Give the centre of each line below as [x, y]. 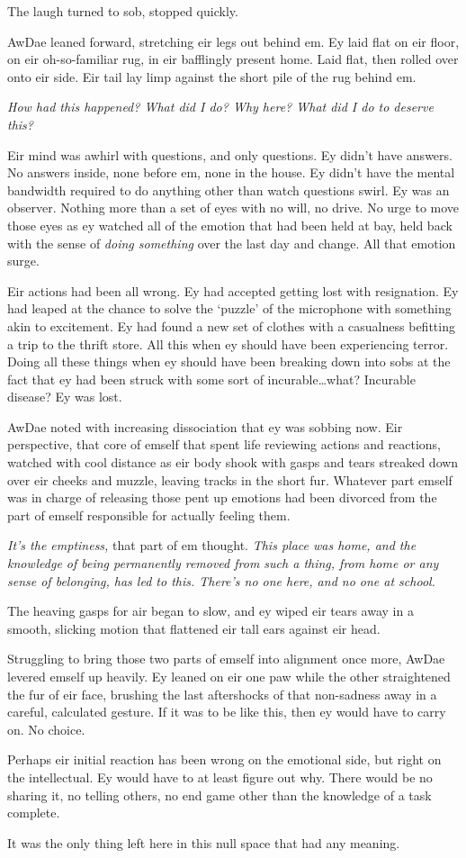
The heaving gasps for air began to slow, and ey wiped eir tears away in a [211, 611]
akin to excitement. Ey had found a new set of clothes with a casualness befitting [231, 325]
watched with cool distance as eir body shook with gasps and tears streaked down [233, 462]
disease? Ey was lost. [65, 397]
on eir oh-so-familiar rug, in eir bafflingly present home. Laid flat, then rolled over [233, 59]
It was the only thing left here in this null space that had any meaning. [204, 842]
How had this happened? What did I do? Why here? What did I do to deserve [220, 107]
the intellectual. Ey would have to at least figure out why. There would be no [220, 777]
